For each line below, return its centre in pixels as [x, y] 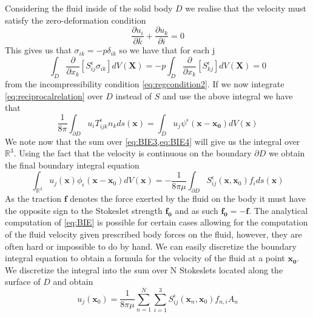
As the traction [33, 199]
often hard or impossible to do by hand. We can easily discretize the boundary [151, 246]
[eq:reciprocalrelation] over [54, 95]
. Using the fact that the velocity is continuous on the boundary [133, 153]
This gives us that [38, 50]
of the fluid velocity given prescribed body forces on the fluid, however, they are [153, 234]
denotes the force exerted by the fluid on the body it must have [188, 199]
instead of [134, 95]
